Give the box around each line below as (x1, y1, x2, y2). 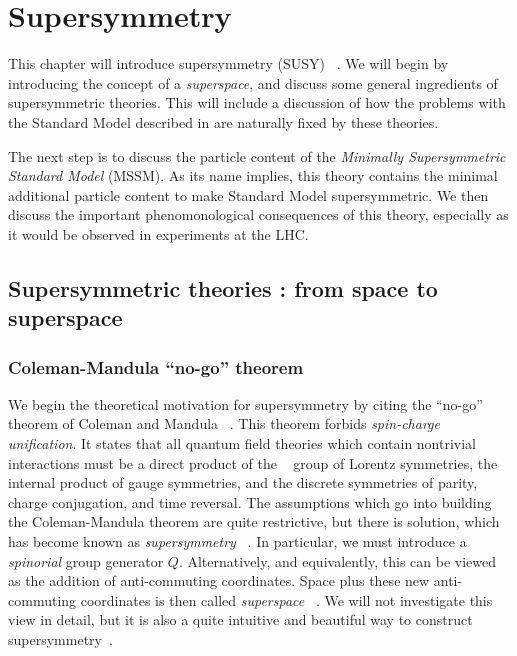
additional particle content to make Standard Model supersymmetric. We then (8, 184, 489, 205)
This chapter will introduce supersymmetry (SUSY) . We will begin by (8, 53, 449, 74)
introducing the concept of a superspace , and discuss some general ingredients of (8, 72, 498, 93)
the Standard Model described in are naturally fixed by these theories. (8, 111, 439, 132)
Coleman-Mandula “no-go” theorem (8, 354, 304, 379)
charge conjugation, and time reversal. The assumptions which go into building (8, 491, 492, 512)
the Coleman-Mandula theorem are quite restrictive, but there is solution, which (8, 511, 500, 532)
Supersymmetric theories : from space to (8, 272, 438, 303)
